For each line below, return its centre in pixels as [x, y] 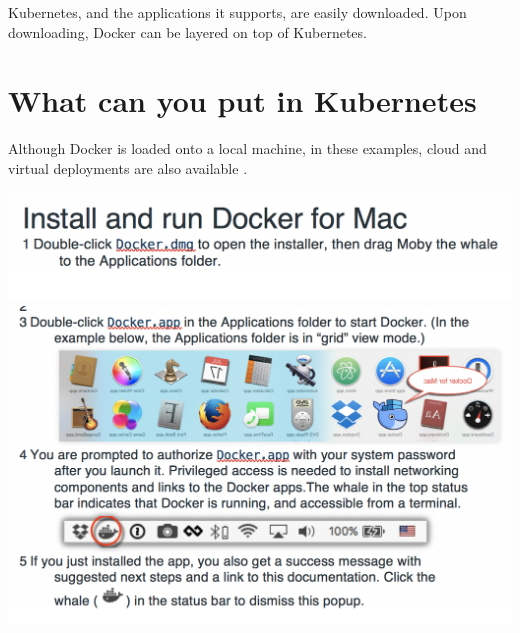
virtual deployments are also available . [128, 167]
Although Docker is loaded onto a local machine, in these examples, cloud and [247, 148]
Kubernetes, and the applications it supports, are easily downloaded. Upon [237, 12]
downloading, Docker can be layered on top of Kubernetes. [187, 31]
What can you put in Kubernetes [242, 100]
